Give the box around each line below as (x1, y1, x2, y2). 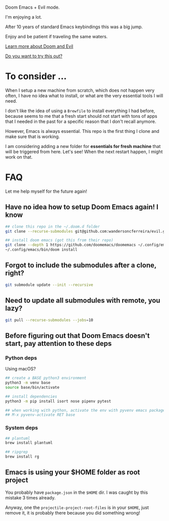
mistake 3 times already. (5, 494, 56, 500)
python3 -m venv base (5, 380, 51, 385)
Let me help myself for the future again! (5, 188, 88, 194)
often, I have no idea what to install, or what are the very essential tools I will (5, 93, 163, 99)
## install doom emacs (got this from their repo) (5, 238, 114, 243)
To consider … (5, 70, 67, 82)
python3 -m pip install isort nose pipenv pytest (5, 399, 112, 404)
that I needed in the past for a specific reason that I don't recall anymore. (5, 118, 156, 124)
